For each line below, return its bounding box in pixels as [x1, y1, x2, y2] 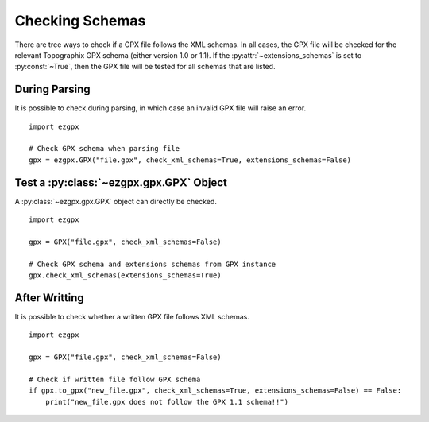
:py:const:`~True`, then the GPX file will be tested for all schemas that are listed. [14, 62, 276, 72]
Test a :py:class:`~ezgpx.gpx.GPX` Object [14, 176, 228, 189]
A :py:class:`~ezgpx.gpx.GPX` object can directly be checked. [14, 196, 218, 206]
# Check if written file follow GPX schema [29, 374, 201, 384]
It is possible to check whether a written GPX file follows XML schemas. [14, 312, 250, 321]
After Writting [14, 291, 85, 304]
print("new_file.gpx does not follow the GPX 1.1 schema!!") [44, 397, 289, 406]
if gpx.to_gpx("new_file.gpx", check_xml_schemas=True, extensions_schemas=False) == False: [29, 386, 402, 395]
